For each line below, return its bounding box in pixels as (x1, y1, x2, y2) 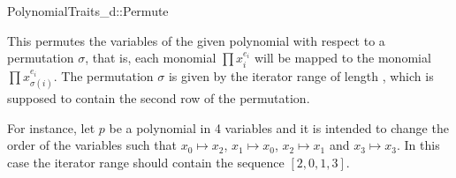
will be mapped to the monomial (254, 48, 431, 67)
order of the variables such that (7, 136, 177, 154)
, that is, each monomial (85, 48, 217, 67)
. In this (397, 136, 440, 154)
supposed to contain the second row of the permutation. (7, 89, 310, 108)
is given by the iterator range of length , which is (168, 66, 434, 85)
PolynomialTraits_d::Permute (7, 2, 169, 19)
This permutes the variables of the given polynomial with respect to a (7, 31, 385, 49)
